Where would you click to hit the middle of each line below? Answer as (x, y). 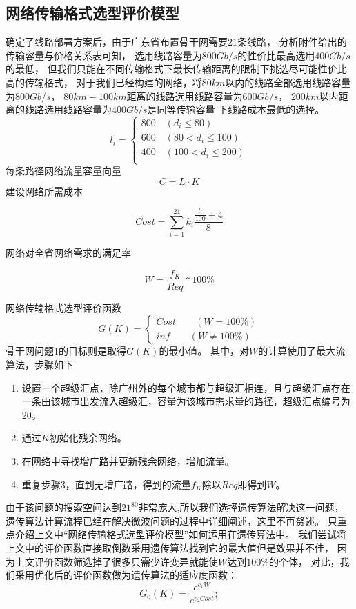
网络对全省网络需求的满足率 (68, 253)
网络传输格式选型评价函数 (63, 307)
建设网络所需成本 (44, 191)
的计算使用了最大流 (302, 351)
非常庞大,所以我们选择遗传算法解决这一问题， (241, 507)
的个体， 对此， (304, 561)
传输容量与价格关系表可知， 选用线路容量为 (104, 55)
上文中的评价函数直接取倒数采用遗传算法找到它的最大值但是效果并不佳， (170, 547)
